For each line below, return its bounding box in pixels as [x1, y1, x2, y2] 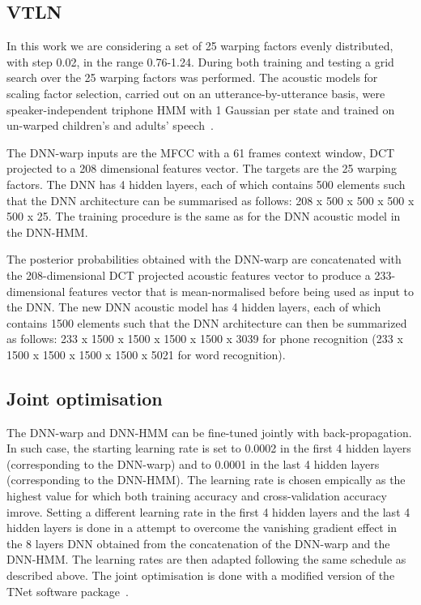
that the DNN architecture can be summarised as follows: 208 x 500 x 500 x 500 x [6, 191, 415, 208]
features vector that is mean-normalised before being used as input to [69, 282, 415, 299]
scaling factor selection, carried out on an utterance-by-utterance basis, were [6, 84, 385, 101]
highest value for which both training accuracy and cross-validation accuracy [6, 487, 387, 504]
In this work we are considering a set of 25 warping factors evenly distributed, [6, 37, 393, 54]
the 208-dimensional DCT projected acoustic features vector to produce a [6, 266, 371, 283]
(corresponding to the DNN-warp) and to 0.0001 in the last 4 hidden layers [6, 455, 380, 472]
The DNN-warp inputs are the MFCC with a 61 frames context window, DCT [6, 144, 395, 161]
